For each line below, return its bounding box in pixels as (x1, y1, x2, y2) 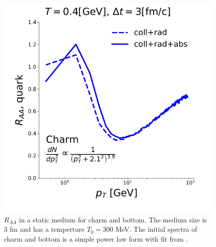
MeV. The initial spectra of (115, 224, 197, 234)
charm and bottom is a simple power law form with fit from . (4, 233, 188, 244)
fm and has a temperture (9, 224, 85, 234)
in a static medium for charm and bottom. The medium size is (19, 214, 207, 224)
